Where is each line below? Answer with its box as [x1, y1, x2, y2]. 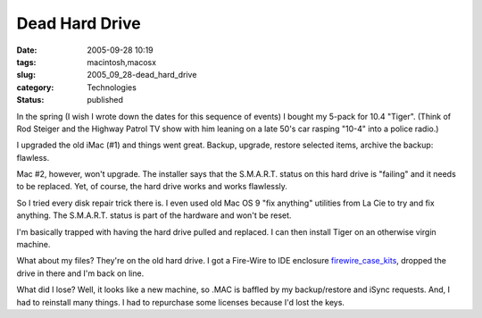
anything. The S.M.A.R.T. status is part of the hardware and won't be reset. [16, 210, 292, 221]
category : [16, 81, 54, 93]
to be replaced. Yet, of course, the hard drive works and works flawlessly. [16, 181, 287, 192]
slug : [16, 70, 36, 80]
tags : [16, 56, 37, 67]
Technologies [87, 81, 137, 93]
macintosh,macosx [87, 56, 156, 67]
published [87, 95, 124, 105]
